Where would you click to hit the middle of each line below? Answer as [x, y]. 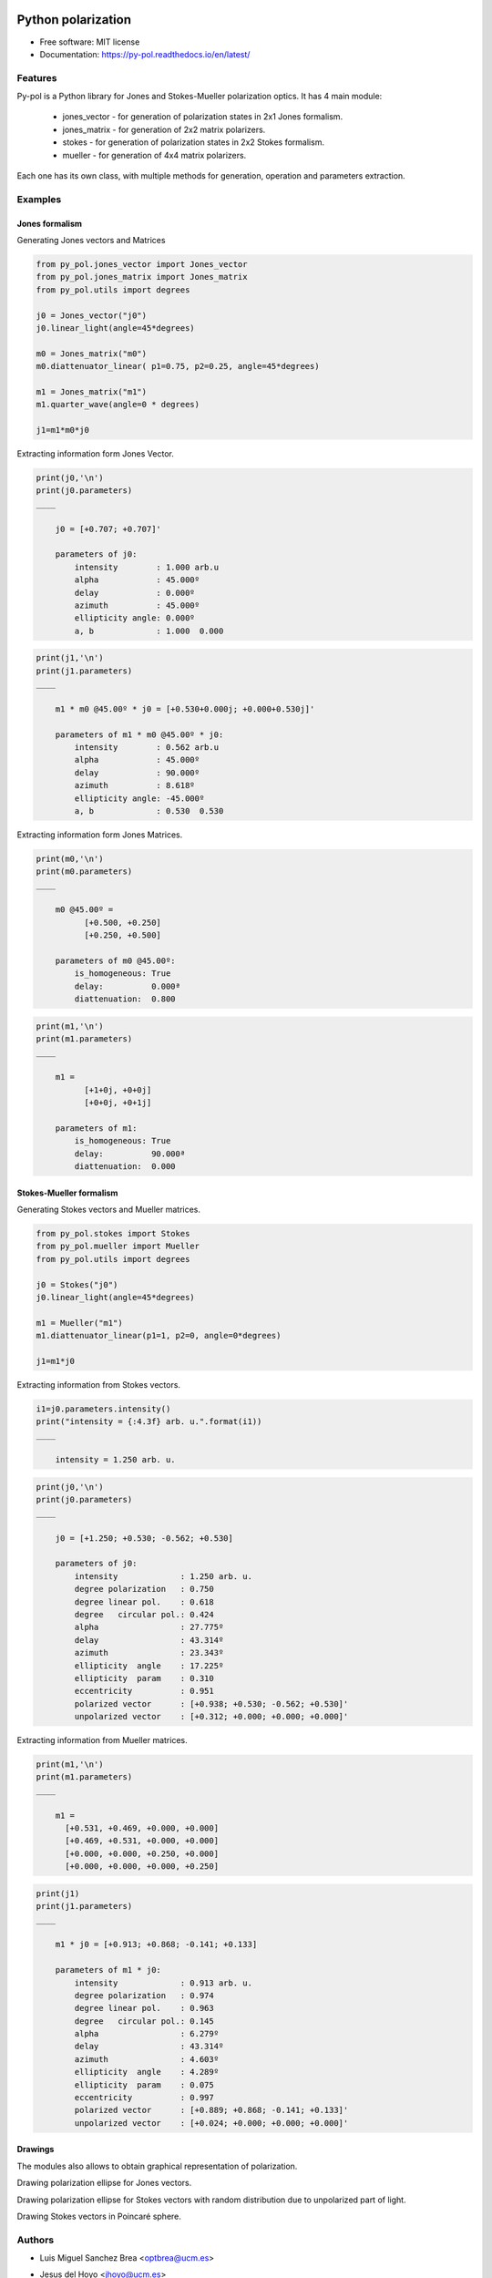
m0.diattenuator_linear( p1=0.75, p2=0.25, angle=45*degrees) [178, 366]
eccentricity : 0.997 [144, 2098]
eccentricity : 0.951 [144, 1691]
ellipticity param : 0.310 [144, 1678]
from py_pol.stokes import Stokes [113, 1234]
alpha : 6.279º [146, 2034]
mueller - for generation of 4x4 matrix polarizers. [154, 155]
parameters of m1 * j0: [108, 1970]
